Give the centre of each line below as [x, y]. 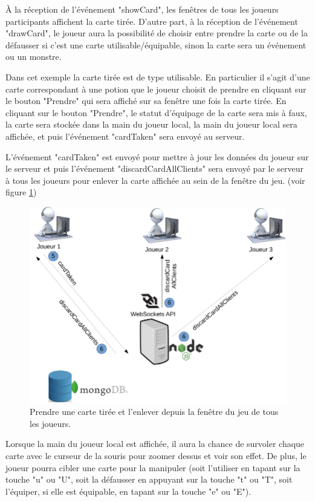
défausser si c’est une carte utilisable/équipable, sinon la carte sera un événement [156, 44]
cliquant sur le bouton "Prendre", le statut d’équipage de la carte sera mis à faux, [156, 112]
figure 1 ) [21, 192]
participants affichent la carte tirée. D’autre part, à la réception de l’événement [152, 21]
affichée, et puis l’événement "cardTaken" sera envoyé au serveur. [125, 136]
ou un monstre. [34, 57]
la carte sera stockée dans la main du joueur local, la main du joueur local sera [151, 124]
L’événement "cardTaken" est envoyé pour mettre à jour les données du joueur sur [157, 156]
